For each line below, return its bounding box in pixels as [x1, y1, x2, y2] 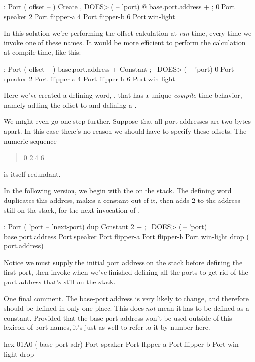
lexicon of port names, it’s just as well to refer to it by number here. [4, 322, 210, 332]
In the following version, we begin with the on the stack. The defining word [4, 185, 232, 196]
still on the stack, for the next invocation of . [4, 204, 140, 215]
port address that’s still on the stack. [4, 277, 116, 287]
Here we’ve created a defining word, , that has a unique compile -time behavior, [4, 90, 242, 100]
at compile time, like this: [4, 47, 81, 57]
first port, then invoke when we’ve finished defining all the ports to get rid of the [4, 267, 248, 277]
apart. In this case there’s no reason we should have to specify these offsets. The [4, 125, 247, 136]
